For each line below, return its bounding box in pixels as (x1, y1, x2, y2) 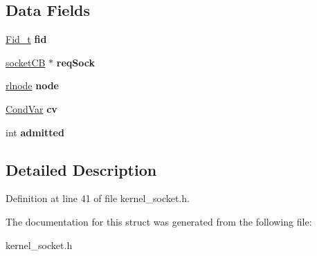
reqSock (56, 55, 95, 69)
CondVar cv (6, 101, 57, 116)
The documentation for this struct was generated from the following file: (6, 214, 312, 228)
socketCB (6, 55, 46, 69)
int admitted (6, 125, 64, 139)
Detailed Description (6, 158, 157, 180)
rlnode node (6, 78, 60, 93)
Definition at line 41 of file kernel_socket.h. (6, 191, 190, 205)
